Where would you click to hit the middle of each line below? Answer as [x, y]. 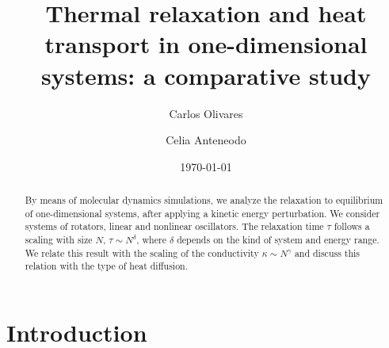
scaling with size [59, 240]
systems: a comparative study [206, 75]
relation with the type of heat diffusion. [107, 266]
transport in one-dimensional [206, 44]
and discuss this [327, 252]
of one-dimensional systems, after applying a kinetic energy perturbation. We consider [202, 213]
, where [151, 240]
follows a [352, 226]
